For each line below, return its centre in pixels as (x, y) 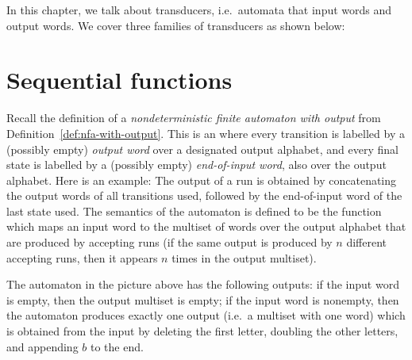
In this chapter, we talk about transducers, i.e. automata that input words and (199, 10)
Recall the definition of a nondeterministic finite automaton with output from (194, 118)
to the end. (117, 346)
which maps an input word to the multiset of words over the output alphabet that (206, 226)
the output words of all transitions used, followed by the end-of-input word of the (204, 195)
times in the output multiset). (244, 257)
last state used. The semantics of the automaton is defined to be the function (194, 211)
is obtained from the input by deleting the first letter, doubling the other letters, (202, 331)
